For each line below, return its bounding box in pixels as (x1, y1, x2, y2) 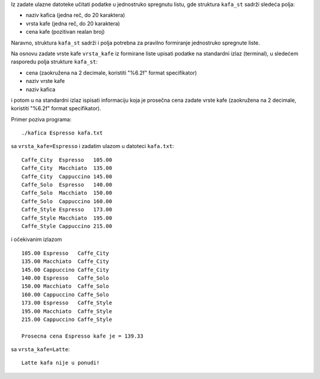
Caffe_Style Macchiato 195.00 (21, 214, 113, 221)
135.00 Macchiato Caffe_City (21, 258, 110, 265)
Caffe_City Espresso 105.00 (21, 156, 113, 163)
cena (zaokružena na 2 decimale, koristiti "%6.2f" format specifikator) (25, 69, 197, 76)
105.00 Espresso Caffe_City (21, 249, 110, 256)
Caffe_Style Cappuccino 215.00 (21, 223, 113, 229)
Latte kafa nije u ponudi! (21, 359, 100, 367)
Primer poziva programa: (11, 115, 72, 123)
